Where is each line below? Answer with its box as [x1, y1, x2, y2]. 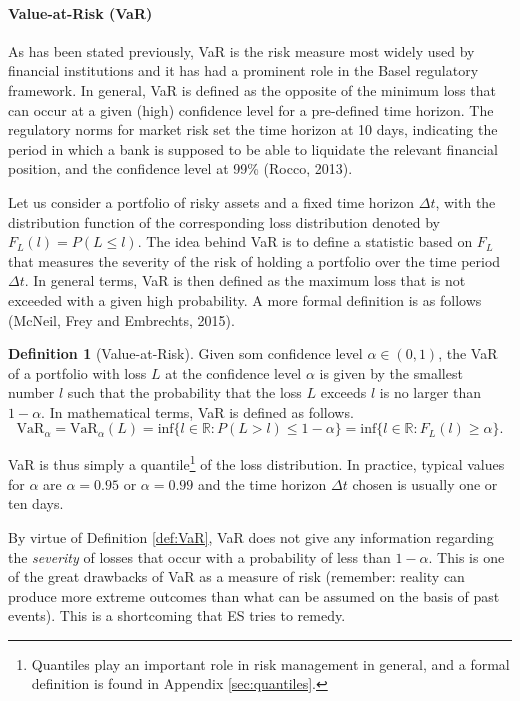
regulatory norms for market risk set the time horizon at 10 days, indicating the [8, 119, 498, 140]
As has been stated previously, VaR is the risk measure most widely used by [8, 40, 475, 61]
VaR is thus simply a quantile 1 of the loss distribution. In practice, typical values [8, 451, 505, 475]
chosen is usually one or [352, 473, 498, 494]
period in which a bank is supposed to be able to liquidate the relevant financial [8, 138, 498, 159]
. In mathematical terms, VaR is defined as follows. [41, 401, 354, 422]
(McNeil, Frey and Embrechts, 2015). [8, 309, 235, 330]
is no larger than [379, 382, 482, 403]
